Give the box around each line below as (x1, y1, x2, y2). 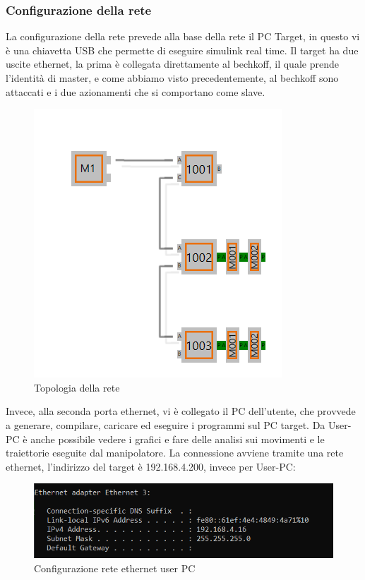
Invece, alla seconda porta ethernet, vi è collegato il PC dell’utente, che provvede (6, 404, 356, 418)
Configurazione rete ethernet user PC (34, 560, 196, 575)
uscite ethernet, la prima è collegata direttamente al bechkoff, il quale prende (6, 56, 339, 71)
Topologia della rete (34, 380, 120, 394)
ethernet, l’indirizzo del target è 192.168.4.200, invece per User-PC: (6, 459, 296, 473)
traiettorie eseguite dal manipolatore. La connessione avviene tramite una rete (6, 445, 344, 460)
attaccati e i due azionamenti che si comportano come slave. (6, 84, 265, 99)
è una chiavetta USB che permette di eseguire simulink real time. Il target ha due (6, 42, 359, 57)
